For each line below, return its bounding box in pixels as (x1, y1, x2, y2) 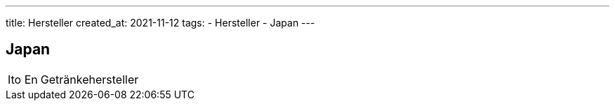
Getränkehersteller (40, 72, 139, 86)
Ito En (8, 72, 38, 86)
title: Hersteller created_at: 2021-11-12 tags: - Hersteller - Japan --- (6, 17, 315, 29)
